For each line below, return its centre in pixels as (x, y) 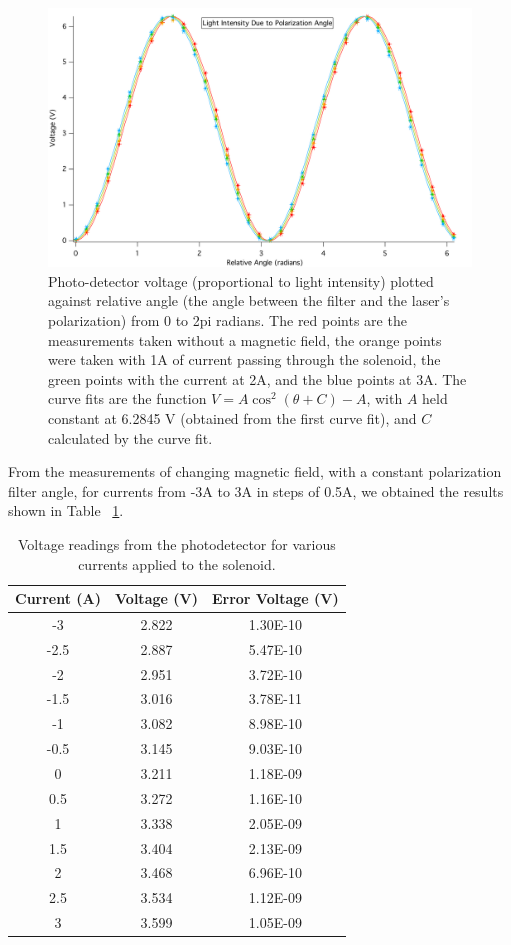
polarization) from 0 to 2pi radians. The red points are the (227, 319)
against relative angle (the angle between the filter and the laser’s (249, 300)
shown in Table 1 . (66, 510)
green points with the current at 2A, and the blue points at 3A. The (257, 378)
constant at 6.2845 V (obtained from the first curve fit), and (232, 417)
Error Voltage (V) (275, 598)
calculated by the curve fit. (130, 437)
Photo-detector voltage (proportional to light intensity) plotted (241, 280)
